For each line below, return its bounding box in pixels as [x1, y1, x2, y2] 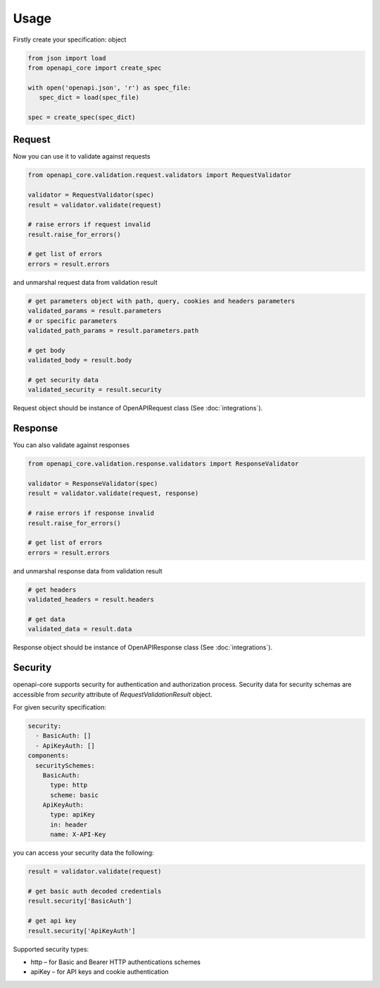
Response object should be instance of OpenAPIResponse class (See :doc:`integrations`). [13, 643, 273, 652]
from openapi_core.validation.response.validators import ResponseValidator [27, 460, 299, 468]
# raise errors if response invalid [27, 509, 155, 518]
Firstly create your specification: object [13, 35, 127, 44]
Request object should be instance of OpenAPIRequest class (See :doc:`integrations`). [13, 404, 263, 413]
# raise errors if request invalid [27, 221, 151, 228]
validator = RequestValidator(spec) [27, 191, 155, 199]
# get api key [27, 917, 77, 925]
